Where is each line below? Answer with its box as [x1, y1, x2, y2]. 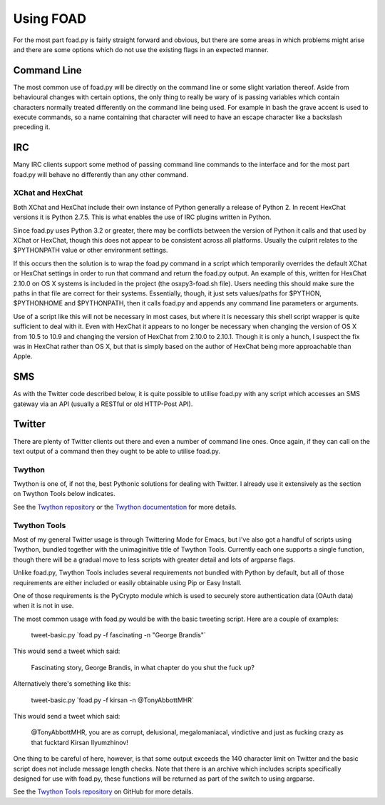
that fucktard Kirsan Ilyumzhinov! [31, 738, 128, 746]
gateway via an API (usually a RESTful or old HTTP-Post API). [13, 400, 193, 408]
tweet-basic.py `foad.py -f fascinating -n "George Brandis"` [31, 631, 206, 639]
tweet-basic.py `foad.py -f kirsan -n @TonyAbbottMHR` [31, 696, 194, 704]
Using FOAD [13, 11, 87, 26]
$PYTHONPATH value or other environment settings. [13, 246, 168, 255]
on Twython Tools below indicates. [13, 490, 115, 498]
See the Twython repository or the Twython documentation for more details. [13, 502, 237, 511]
